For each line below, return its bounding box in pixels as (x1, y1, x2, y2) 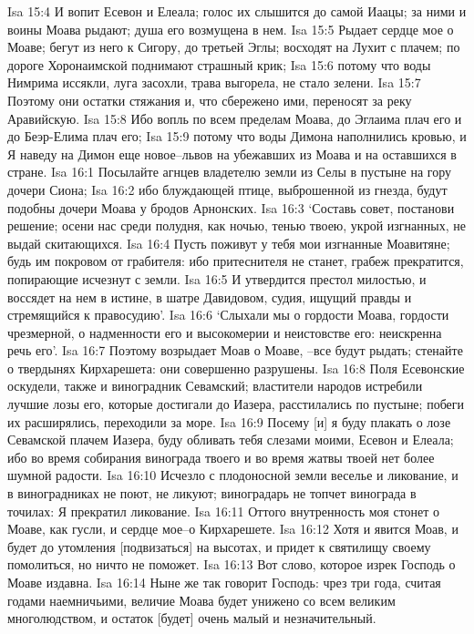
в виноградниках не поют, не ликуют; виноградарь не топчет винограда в (7, 484, 417, 503)
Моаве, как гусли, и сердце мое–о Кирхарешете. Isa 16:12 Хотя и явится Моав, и (7, 519, 459, 538)
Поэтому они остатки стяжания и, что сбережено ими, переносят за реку (7, 90, 412, 109)
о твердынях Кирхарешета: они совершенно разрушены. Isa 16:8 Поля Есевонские (7, 358, 465, 377)
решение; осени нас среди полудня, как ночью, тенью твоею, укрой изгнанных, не (7, 216, 466, 235)
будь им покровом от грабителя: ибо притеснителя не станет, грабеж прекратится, (7, 251, 464, 271)
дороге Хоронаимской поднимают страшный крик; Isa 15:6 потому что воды (7, 55, 431, 74)
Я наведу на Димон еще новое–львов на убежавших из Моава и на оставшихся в (7, 144, 457, 163)
